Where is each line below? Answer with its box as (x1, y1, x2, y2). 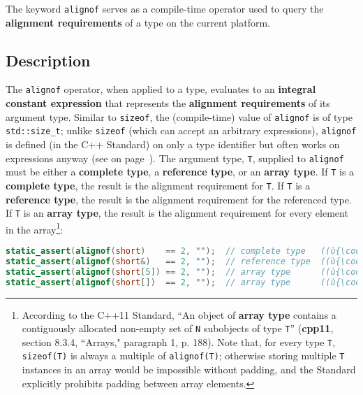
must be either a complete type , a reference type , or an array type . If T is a (6, 164, 355, 179)
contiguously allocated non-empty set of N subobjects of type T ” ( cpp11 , (22, 321, 334, 336)
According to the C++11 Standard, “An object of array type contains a (22, 307, 336, 322)
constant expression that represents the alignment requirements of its (6, 96, 330, 110)
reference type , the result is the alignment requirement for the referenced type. (6, 192, 352, 206)
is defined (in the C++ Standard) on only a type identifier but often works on (6, 137, 340, 152)
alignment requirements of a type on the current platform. (6, 15, 270, 29)
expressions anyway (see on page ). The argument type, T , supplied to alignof (6, 150, 344, 165)
